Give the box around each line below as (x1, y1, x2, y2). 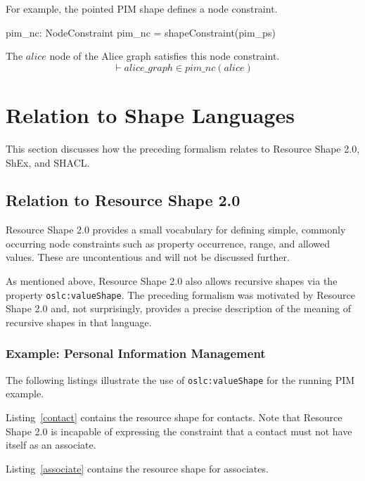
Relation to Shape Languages (6, 100, 295, 129)
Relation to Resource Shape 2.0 (6, 189, 241, 211)
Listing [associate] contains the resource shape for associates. (6, 461, 269, 475)
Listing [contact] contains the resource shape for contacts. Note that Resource (6, 409, 342, 424)
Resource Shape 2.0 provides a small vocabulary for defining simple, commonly (6, 222, 346, 237)
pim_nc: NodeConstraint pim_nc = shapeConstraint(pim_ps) (6, 25, 276, 39)
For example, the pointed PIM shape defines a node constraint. (6, 1, 278, 15)
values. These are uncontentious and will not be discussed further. (6, 250, 290, 264)
